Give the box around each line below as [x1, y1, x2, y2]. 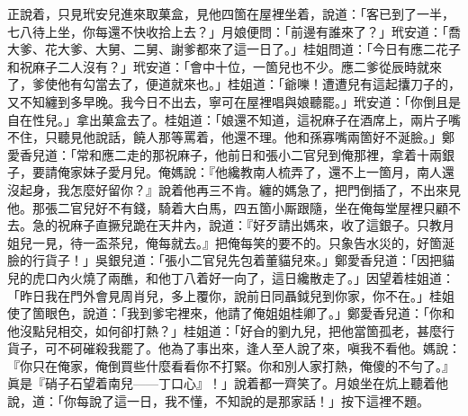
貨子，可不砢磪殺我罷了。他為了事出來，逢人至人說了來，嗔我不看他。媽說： [7, 339, 461, 358]
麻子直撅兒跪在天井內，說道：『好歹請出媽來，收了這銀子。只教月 [69, 216, 454, 235]
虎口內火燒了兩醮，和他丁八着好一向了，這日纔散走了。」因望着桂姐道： [31, 268, 454, 287]
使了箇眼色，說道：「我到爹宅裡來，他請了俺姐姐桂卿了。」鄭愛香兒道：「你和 [7, 304, 454, 323]
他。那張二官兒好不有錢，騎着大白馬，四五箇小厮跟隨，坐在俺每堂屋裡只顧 [7, 198, 448, 217]
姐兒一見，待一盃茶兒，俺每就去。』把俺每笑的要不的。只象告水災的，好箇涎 [7, 233, 454, 252]
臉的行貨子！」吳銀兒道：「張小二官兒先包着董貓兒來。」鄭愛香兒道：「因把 [7, 251, 442, 270]
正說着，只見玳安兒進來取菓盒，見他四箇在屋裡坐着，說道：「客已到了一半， [7, 4, 454, 22]
